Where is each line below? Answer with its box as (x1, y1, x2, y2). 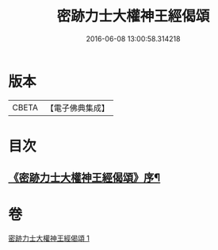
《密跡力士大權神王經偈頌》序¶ (8, 171, 161, 185)
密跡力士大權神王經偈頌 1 (8, 233, 90, 243)
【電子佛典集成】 (45, 102, 109, 113)
